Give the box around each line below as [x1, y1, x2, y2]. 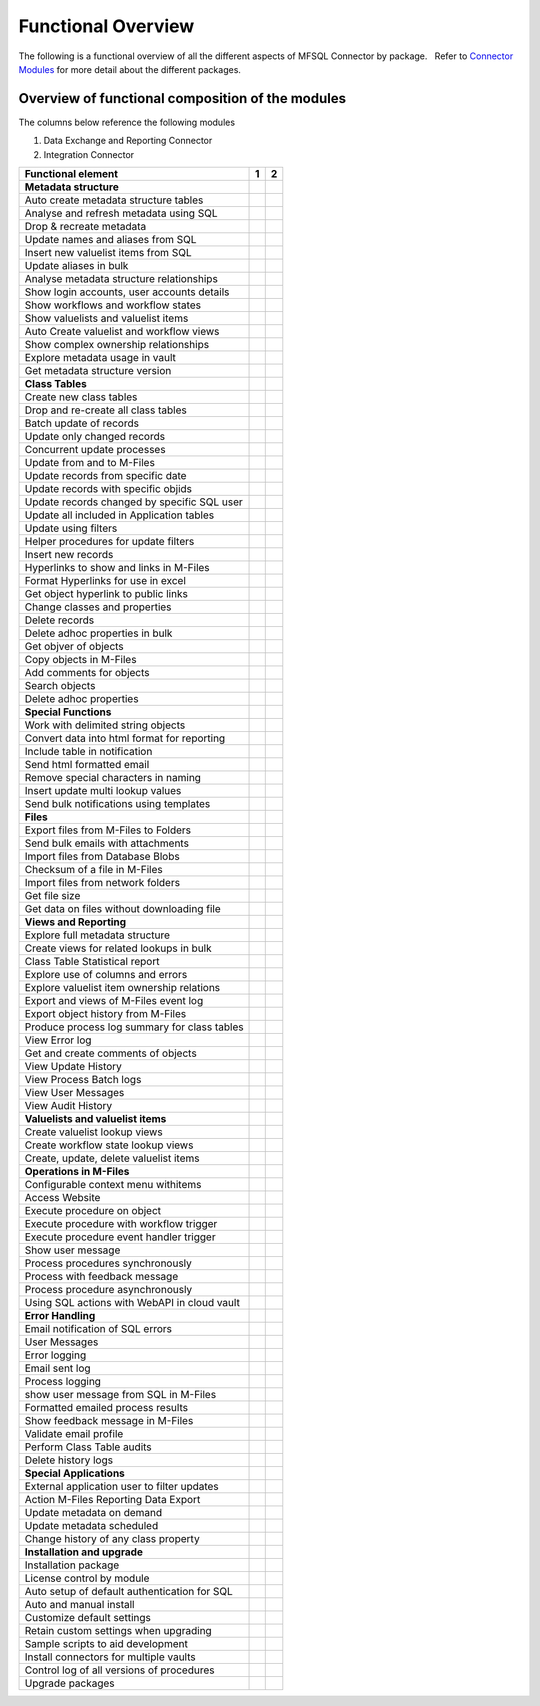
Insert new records [24, 548, 114, 562]
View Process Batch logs [24, 1073, 142, 1087]
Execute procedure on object [24, 1204, 162, 1218]
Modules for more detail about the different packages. [18, 63, 242, 75]
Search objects [24, 679, 96, 693]
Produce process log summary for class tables [24, 1020, 244, 1034]
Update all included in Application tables [24, 508, 215, 522]
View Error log [24, 1033, 92, 1047]
